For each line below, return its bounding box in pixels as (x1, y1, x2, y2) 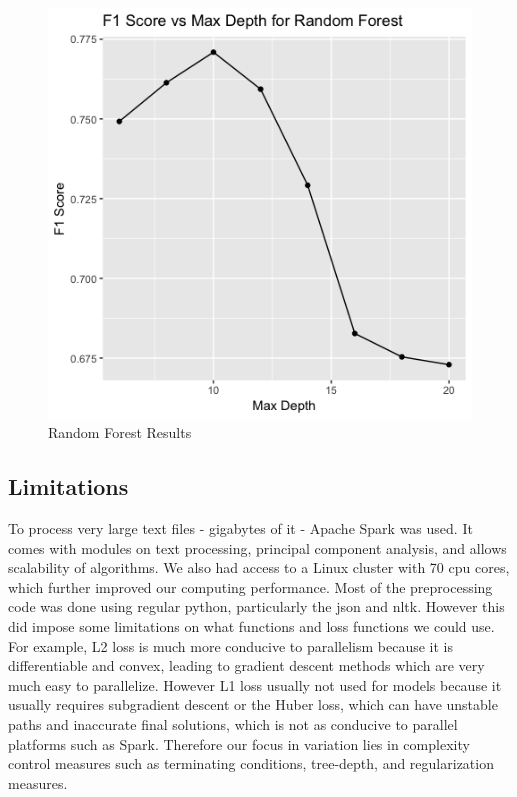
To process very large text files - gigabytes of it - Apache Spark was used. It (8, 517, 473, 538)
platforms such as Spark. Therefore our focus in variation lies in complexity (8, 733, 470, 754)
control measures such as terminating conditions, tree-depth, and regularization (8, 753, 494, 774)
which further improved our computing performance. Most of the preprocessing (8, 576, 493, 597)
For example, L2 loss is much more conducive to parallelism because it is (8, 635, 454, 656)
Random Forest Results (48, 422, 192, 443)
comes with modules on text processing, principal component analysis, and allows (8, 537, 507, 558)
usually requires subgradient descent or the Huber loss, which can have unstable (8, 694, 498, 715)
